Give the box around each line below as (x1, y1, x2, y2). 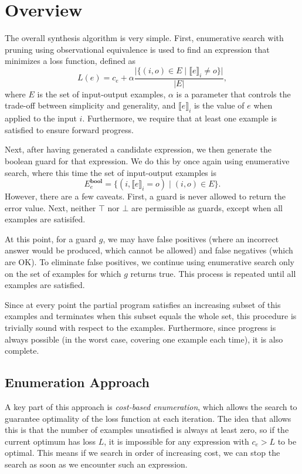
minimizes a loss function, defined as (5, 55, 136, 67)
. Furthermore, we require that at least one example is (82, 112, 277, 124)
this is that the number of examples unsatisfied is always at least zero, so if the (5, 424, 289, 436)
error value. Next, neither (5, 201, 96, 214)
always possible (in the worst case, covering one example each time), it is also (5, 333, 283, 345)
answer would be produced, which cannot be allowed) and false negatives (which (5, 244, 293, 256)
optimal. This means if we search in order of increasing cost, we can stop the (5, 446, 280, 459)
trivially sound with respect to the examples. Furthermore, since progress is (5, 321, 276, 334)
